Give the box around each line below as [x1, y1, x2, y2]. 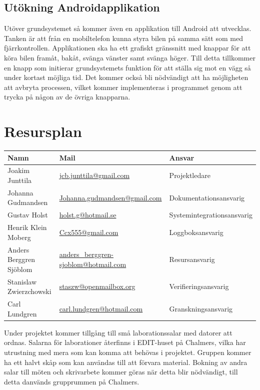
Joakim [7, 165, 30, 175]
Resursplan [4, 121, 82, 141]
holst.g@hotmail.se [59, 209, 116, 220]
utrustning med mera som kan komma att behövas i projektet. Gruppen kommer [4, 346, 251, 357]
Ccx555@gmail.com [59, 226, 118, 237]
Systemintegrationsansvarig [169, 209, 252, 220]
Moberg [7, 231, 31, 242]
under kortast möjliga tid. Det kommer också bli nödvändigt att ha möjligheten [4, 72, 248, 82]
